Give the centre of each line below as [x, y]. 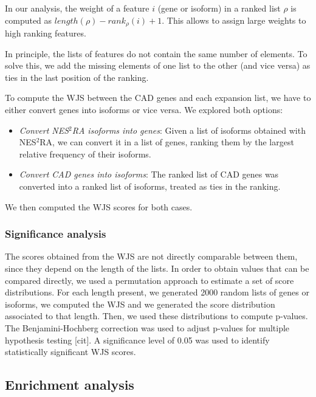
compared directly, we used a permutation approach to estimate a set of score [149, 280]
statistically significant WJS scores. [70, 352]
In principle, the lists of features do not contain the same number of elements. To [156, 53]
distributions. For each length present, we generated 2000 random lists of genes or [157, 292]
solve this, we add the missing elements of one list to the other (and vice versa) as [158, 65]
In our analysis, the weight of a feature [77, 8]
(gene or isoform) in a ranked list [219, 8]
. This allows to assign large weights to [234, 20]
